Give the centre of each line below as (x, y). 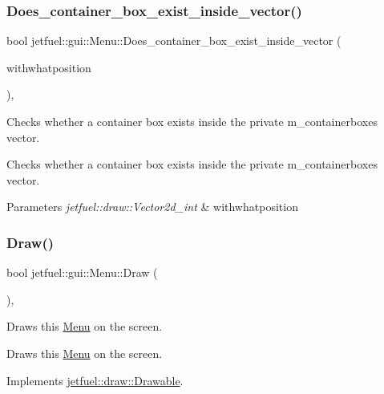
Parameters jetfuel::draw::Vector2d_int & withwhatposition (152, 207)
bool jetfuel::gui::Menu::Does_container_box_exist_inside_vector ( (174, 41)
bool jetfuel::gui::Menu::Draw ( (82, 272)
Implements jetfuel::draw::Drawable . (95, 380)
